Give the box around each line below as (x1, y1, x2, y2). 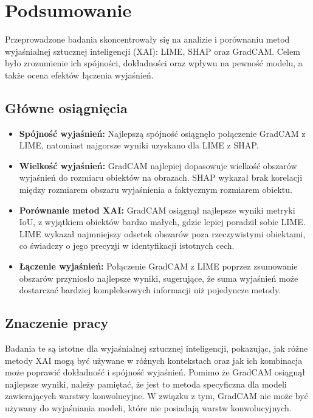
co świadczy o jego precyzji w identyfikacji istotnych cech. (19, 239, 235, 252)
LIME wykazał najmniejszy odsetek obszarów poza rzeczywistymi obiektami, (19, 227, 306, 240)
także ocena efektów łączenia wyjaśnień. (5, 68, 154, 81)
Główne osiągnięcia (5, 98, 128, 117)
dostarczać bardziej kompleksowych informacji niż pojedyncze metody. (19, 284, 281, 296)
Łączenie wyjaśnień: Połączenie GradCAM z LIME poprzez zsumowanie (19, 260, 298, 273)
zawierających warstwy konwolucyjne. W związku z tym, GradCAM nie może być (5, 389, 308, 402)
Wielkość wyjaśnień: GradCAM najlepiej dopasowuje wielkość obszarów (19, 159, 297, 172)
